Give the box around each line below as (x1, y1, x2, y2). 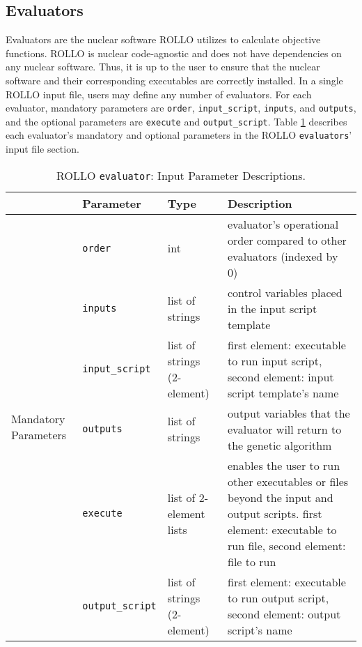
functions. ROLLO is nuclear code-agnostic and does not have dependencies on (6, 45, 342, 60)
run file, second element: (228, 537, 346, 554)
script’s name (228, 621, 292, 638)
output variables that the (228, 404, 350, 421)
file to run (228, 553, 276, 570)
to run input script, (228, 352, 322, 369)
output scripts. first (228, 505, 322, 522)
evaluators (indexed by (228, 248, 338, 264)
